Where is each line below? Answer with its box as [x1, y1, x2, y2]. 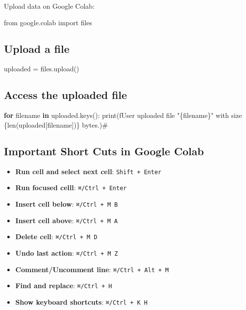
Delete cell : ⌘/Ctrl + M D [15, 231, 98, 242]
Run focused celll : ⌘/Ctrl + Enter [15, 182, 127, 193]
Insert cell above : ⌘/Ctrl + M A [15, 215, 118, 225]
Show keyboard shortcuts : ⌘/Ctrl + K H [15, 296, 148, 307]
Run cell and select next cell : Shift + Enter [15, 166, 162, 176]
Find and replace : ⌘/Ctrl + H [15, 280, 112, 291]
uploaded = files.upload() [4, 64, 79, 74]
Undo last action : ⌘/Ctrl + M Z [15, 247, 118, 258]
